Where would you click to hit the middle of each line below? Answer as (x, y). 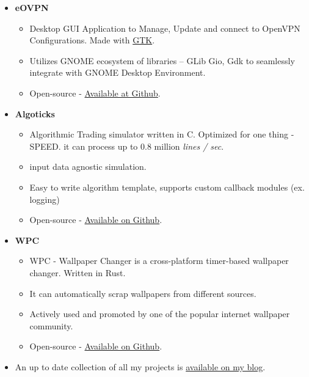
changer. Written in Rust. (78, 272)
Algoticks (35, 113)
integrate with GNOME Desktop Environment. (118, 72)
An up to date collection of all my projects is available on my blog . (140, 366)
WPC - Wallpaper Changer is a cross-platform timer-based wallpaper (159, 261)
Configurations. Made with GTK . (92, 40)
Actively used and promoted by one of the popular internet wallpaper (160, 314)
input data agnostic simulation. (88, 167)
